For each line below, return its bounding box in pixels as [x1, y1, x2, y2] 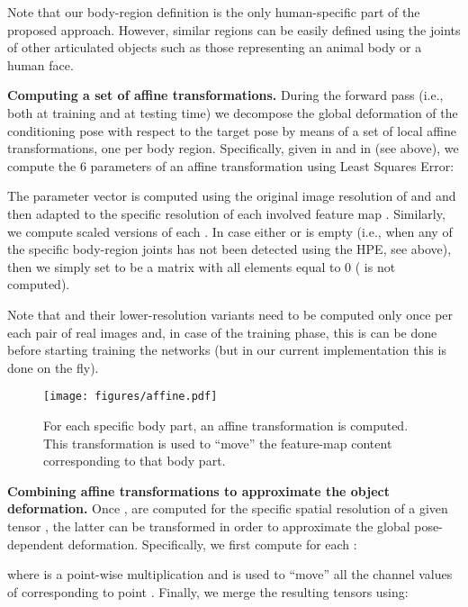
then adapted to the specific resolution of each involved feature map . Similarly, [7, 204, 445, 222]
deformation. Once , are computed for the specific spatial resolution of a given [7, 499, 448, 518]
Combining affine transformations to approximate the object [7, 481, 390, 500]
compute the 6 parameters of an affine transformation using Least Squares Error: [7, 156, 454, 175]
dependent [7, 534, 65, 553]
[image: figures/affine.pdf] [43, 390, 218, 403]
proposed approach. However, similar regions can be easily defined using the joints [7, 20, 461, 39]
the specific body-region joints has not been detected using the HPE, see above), [7, 240, 452, 258]
